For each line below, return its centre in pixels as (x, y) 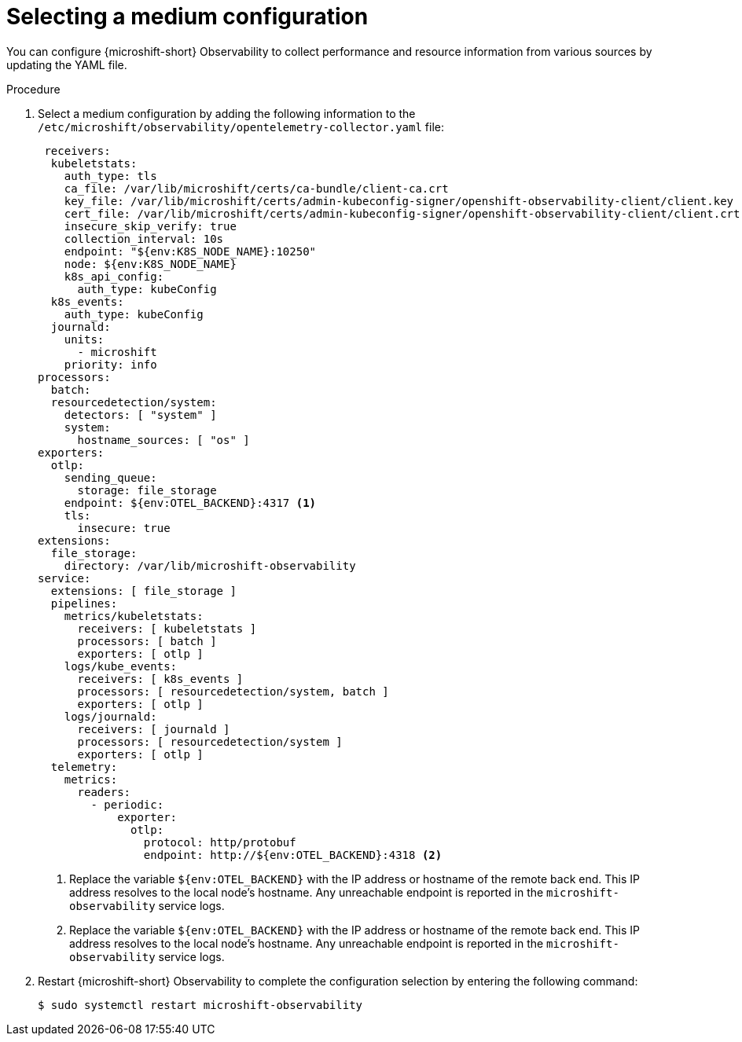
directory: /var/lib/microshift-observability (210, 565)
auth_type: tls (110, 176)
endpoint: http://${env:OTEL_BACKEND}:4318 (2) (293, 855)
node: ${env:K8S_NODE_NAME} (150, 264)
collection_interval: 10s (144, 238)
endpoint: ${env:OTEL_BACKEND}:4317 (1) (190, 503)
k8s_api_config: (114, 276)
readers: (104, 792)
